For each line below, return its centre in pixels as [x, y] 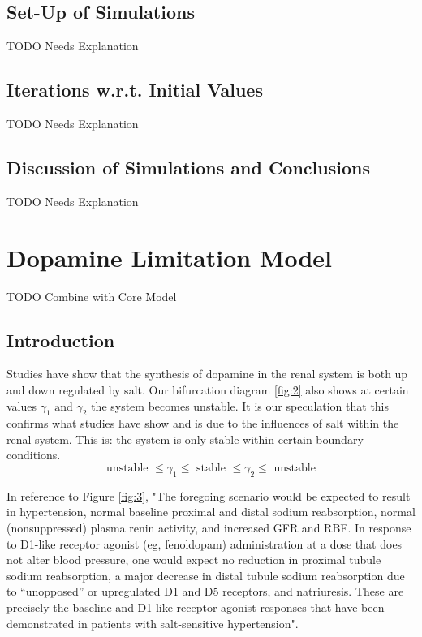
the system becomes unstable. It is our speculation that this [240, 405]
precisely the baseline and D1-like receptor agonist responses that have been [196, 607]
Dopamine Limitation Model [170, 257]
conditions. [34, 455]
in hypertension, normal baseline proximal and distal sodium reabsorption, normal [211, 512]
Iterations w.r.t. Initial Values [135, 90]
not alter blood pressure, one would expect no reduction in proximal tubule [194, 560]
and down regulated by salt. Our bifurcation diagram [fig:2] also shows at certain [208, 389]
